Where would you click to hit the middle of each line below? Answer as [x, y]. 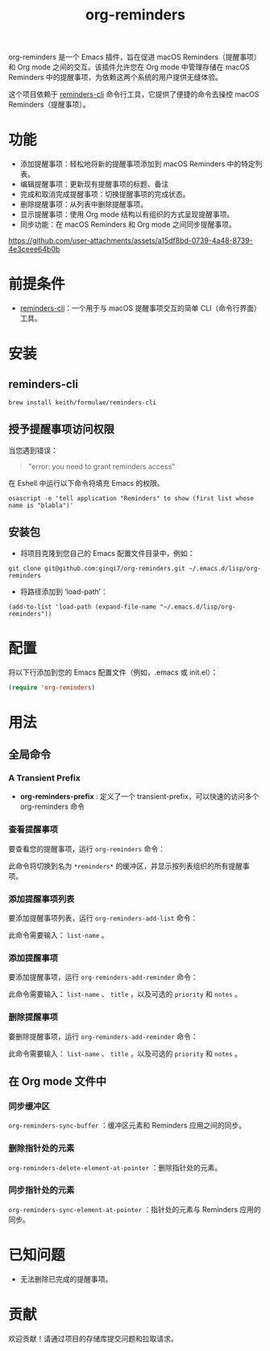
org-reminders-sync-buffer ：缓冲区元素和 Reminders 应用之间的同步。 [127, 1125]
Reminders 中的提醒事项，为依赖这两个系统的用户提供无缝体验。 [116, 77]
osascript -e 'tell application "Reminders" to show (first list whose [131, 498]
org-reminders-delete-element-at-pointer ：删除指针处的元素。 [115, 1167]
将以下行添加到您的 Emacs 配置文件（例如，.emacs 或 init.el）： [113, 672]
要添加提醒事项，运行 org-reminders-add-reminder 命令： [104, 977]
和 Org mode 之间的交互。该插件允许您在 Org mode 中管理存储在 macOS [129, 67]
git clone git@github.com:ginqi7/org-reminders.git [97, 568]
